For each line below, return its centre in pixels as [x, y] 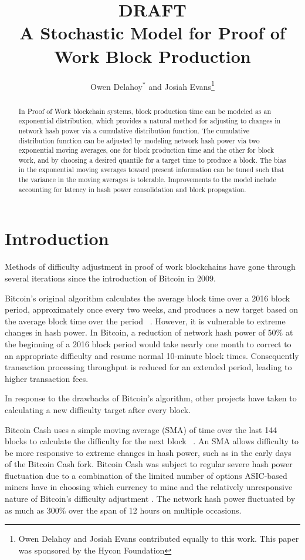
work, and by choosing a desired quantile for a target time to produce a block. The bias [152, 160]
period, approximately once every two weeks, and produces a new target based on [152, 309]
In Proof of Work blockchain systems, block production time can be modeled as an [145, 111]
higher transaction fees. [47, 378]
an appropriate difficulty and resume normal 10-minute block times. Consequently [152, 355]
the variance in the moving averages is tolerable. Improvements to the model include [147, 180]
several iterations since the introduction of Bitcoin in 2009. [110, 278]
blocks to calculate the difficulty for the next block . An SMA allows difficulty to [152, 441]
